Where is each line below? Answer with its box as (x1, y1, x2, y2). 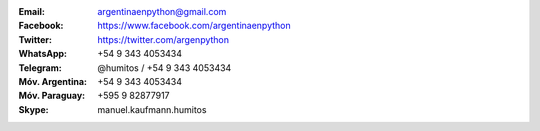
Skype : (18, 103, 49, 115)
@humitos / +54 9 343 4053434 (97, 61, 232, 74)
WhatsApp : (18, 48, 68, 60)
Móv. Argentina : (18, 75, 87, 87)
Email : (18, 6, 45, 17)
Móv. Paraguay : (18, 90, 86, 102)
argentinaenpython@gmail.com (97, 6, 227, 17)
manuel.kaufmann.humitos (97, 103, 207, 115)
